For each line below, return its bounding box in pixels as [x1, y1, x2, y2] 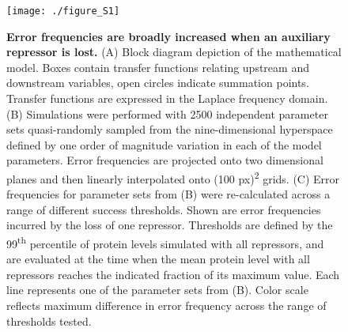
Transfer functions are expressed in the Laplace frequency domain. [6, 90, 328, 107]
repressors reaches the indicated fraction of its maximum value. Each [6, 266, 340, 282]
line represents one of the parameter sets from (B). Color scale [6, 281, 308, 298]
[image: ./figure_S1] [6, 6, 120, 17]
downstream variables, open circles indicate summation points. [6, 74, 309, 91]
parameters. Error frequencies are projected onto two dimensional [6, 152, 323, 168]
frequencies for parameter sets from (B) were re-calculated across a [6, 186, 331, 202]
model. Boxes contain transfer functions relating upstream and [6, 58, 309, 75]
